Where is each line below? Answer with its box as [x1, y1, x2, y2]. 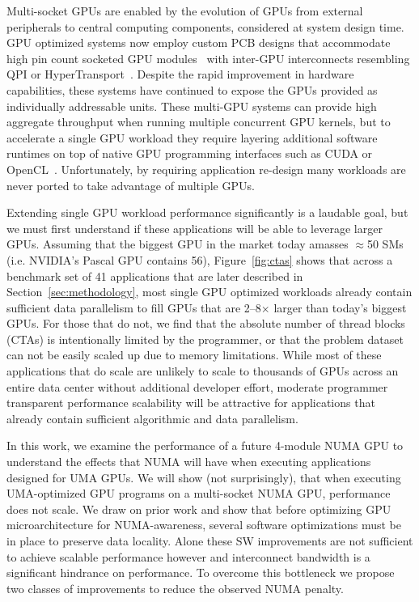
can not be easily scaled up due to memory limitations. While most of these [6, 346, 382, 363]
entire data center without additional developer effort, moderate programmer [6, 378, 388, 395]
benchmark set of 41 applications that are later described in [6, 267, 303, 284]
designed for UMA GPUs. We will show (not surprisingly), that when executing [6, 468, 401, 485]
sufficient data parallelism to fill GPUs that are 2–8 [6, 299, 261, 316]
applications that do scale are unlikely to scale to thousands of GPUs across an [6, 362, 399, 379]
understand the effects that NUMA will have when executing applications [6, 453, 371, 470]
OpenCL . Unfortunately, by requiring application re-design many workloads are [6, 160, 406, 177]
